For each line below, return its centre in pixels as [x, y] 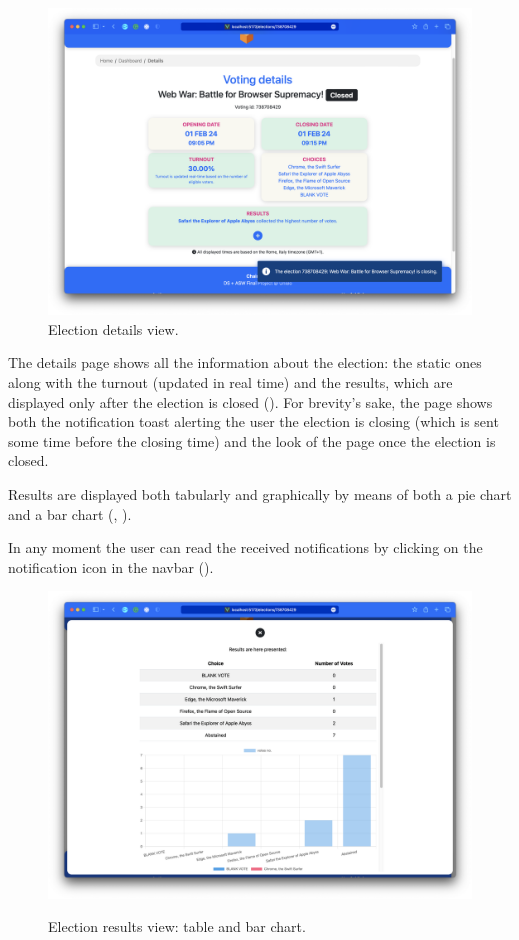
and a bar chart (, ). [70, 513]
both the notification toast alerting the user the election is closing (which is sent [253, 421]
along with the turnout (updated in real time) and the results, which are [230, 382]
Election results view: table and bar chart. [177, 926]
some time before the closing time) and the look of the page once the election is [252, 440]
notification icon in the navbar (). [111, 566]
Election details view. [113, 328]
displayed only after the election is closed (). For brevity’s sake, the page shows [250, 401]
